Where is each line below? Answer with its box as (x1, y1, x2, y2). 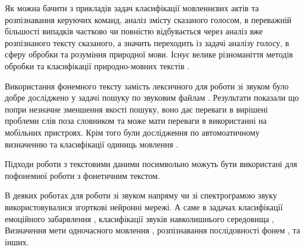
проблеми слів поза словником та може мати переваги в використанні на (5, 114, 267, 127)
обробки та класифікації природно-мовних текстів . (5, 59, 190, 72)
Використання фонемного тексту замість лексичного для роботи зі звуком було (5, 79, 289, 92)
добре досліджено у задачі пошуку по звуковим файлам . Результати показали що (5, 91, 299, 104)
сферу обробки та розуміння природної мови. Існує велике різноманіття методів (5, 48, 293, 60)
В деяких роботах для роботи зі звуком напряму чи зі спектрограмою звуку (5, 189, 277, 201)
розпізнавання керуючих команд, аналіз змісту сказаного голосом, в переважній (5, 13, 292, 25)
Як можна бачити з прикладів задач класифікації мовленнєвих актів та (5, 2, 259, 14)
